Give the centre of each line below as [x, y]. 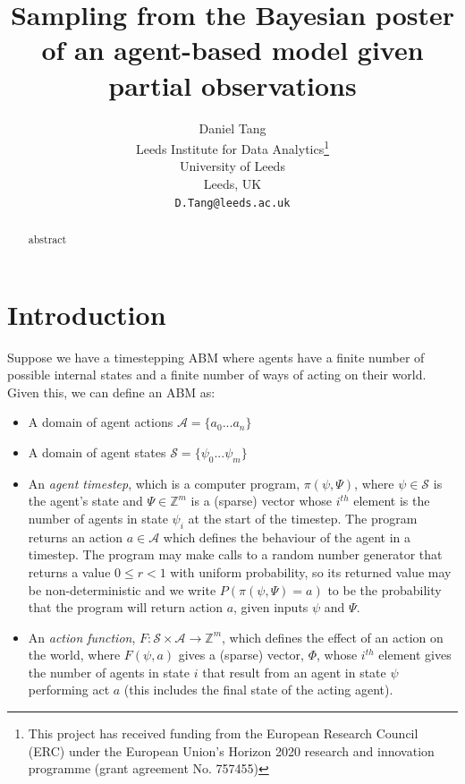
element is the [392, 501]
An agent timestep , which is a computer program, [164, 483]
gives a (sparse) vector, [241, 655]
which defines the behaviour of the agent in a [287, 537]
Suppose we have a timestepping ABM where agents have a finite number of [216, 357]
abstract [47, 239]
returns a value [69, 571]
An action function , [82, 637]
